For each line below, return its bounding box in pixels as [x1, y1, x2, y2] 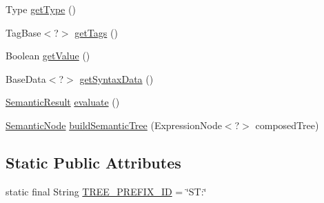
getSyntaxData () [79, 71, 154, 86]
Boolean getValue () [6, 48, 90, 63]
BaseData [6, 71, 46, 86]
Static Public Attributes [6, 151, 181, 173]
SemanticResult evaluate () [6, 95, 120, 109]
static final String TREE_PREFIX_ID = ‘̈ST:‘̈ [6, 184, 207, 198]
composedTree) [255, 117, 319, 132]
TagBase [6, 25, 41, 39]
